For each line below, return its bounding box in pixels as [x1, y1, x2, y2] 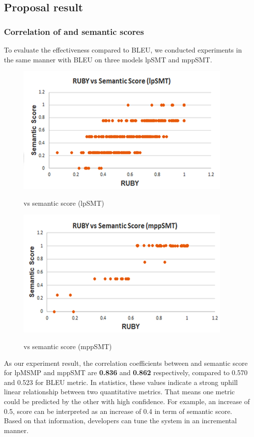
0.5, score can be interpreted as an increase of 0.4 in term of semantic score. [4, 406, 232, 416]
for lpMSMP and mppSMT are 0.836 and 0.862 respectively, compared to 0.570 [4, 367, 248, 378]
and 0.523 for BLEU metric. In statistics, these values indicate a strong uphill [4, 377, 238, 387]
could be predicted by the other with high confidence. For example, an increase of [4, 396, 250, 406]
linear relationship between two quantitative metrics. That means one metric [4, 386, 235, 397]
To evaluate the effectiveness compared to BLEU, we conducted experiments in [4, 45, 242, 55]
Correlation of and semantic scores [4, 25, 144, 37]
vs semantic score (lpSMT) [24, 197, 104, 208]
